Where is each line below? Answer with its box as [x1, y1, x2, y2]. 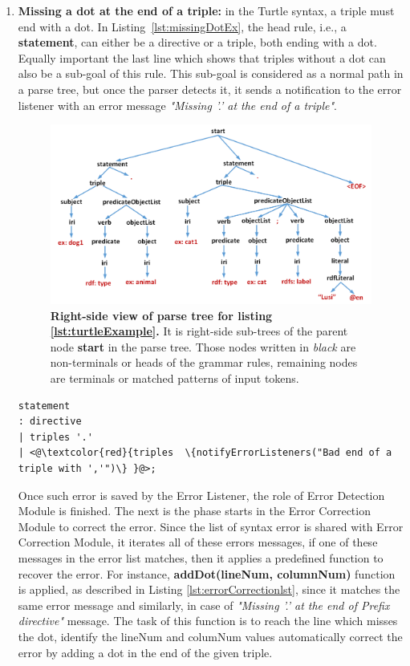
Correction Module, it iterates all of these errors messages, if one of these [18, 534, 378, 550]
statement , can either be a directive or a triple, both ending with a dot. [18, 34, 377, 51]
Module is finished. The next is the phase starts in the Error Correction [18, 502, 371, 519]
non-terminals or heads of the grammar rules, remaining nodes [50, 354, 358, 371]
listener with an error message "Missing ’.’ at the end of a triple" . [18, 96, 337, 113]
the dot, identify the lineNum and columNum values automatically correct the [18, 627, 403, 644]
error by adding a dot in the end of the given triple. [18, 644, 273, 660]
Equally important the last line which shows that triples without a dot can [18, 49, 386, 66]
